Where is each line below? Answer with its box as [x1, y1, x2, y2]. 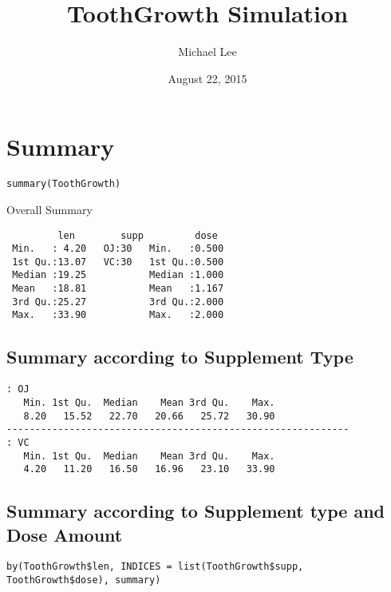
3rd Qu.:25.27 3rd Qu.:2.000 [12, 296, 224, 308]
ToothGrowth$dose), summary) [6, 574, 161, 586]
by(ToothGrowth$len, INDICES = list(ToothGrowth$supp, [6, 561, 304, 573]
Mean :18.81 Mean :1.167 [12, 283, 224, 295]
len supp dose [57, 229, 218, 241]
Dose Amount [6, 522, 123, 546]
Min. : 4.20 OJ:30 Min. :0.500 [12, 243, 224, 255]
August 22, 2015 [168, 70, 247, 86]
